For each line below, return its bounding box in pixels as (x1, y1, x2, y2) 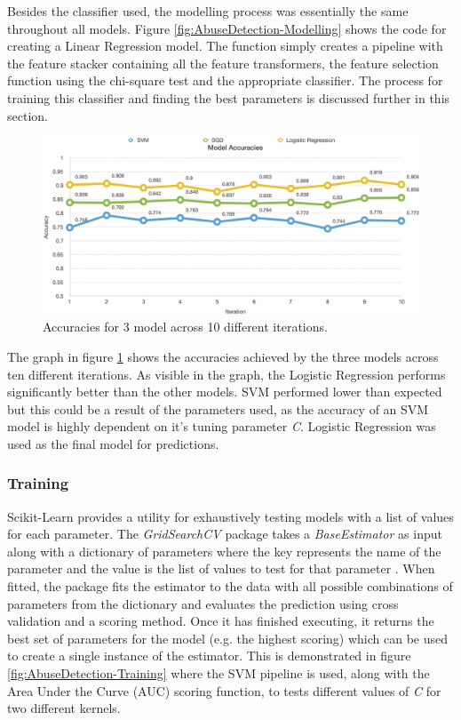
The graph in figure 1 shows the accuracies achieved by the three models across (7, 347, 439, 365)
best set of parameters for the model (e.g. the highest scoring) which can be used (7, 628, 449, 647)
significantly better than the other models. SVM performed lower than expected (7, 382, 442, 401)
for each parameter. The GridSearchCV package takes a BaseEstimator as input (7, 524, 442, 543)
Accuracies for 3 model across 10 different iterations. (43, 317, 328, 336)
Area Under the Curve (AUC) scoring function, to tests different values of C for (7, 681, 441, 700)
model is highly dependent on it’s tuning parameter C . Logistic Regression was (7, 417, 436, 436)
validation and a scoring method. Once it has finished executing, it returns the (7, 612, 434, 630)
